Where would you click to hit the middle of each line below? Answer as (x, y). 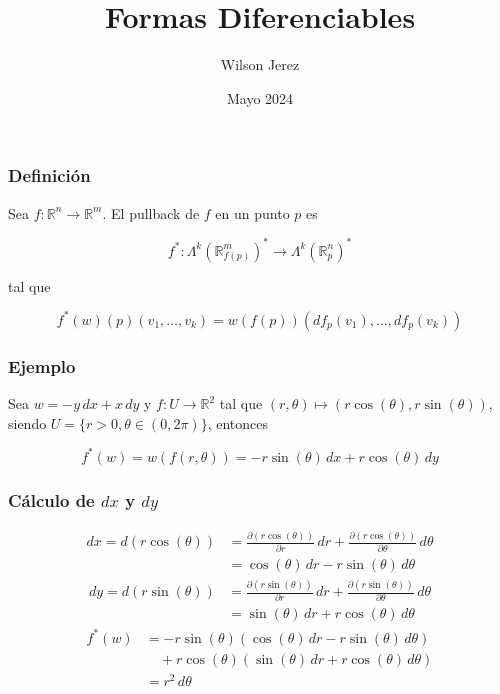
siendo (27, 422)
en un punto (252, 212)
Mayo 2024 (260, 97)
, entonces (237, 422)
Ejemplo (42, 365)
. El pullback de (151, 212)
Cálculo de (51, 499)
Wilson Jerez (260, 64)
